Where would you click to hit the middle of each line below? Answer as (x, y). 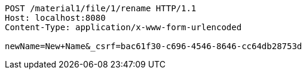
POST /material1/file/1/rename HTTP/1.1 (101, 8)
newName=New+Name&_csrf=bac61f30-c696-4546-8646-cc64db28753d (154, 46)
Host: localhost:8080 (55, 18)
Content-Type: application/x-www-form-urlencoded (123, 27)
